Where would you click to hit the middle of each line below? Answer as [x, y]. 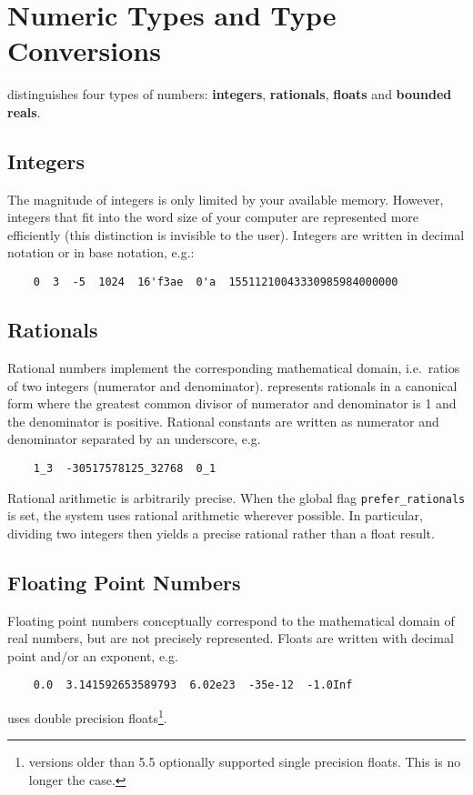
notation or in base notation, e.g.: [101, 252]
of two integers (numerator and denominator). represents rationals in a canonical [232, 385]
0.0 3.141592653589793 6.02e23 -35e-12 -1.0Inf [193, 685]
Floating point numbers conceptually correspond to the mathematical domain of [231, 620]
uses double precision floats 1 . [87, 716]
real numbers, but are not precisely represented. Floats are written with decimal [231, 638]
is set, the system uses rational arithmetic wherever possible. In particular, [215, 515]
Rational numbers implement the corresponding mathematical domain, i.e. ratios [234, 367]
